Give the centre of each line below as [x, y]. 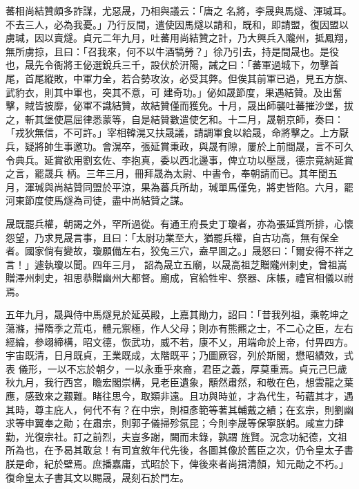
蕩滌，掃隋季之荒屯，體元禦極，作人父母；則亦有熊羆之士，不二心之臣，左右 [179, 328]
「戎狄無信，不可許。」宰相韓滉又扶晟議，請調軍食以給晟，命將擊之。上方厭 [177, 132]
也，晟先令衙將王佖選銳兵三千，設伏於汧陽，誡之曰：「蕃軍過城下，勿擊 [167, 65]
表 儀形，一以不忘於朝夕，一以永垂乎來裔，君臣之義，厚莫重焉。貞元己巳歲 [176, 368]
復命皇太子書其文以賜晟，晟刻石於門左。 [97, 477]
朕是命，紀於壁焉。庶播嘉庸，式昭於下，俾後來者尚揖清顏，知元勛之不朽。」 [177, 463]
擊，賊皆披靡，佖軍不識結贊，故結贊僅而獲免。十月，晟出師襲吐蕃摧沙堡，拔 [179, 105]
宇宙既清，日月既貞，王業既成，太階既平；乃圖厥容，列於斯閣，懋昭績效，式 [179, 355]
